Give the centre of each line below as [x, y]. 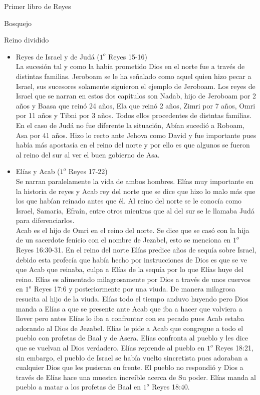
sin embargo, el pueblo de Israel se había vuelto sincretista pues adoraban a [132, 357]
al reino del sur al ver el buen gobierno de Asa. [88, 154]
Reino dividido [27, 40]
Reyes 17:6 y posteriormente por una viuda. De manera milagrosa [135, 289]
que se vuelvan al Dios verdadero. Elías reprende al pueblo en [110, 347]
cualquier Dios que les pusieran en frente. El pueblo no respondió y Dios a [129, 367]
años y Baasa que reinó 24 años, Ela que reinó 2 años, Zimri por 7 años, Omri [136, 105]
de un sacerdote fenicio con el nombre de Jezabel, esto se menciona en [123, 240]
